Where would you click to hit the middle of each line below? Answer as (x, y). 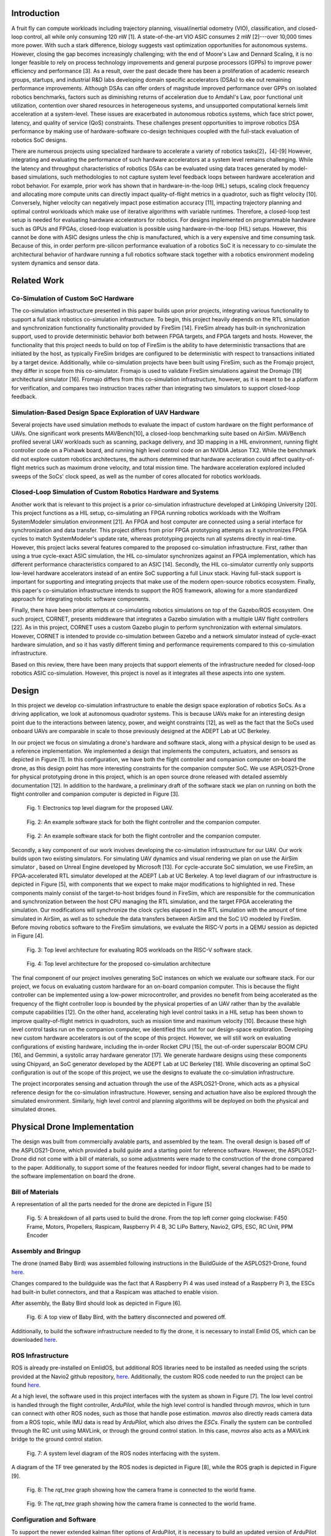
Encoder (37, 1236)
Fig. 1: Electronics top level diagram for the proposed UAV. (100, 808)
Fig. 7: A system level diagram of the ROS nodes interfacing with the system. (123, 1453)
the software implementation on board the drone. (73, 1176)
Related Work (38, 280)
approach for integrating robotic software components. (81, 599)
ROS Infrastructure (40, 1355)
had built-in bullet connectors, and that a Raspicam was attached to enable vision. (115, 1292)
